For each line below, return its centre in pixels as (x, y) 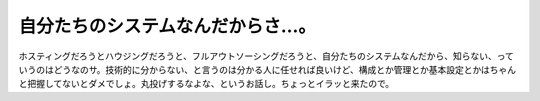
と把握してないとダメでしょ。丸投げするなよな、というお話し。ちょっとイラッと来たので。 (206, 84)
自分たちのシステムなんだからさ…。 (167, 26)
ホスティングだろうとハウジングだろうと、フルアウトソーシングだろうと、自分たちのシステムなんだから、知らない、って (266, 56)
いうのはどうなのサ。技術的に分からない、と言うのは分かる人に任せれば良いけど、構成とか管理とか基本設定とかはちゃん (267, 69)
